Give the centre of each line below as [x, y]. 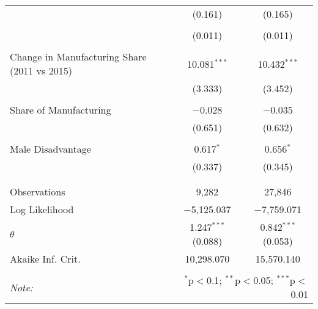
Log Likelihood [42, 209]
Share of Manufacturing [61, 110]
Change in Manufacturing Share [78, 56]
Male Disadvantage [50, 149]
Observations [38, 191]
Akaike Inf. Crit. [45, 259]
